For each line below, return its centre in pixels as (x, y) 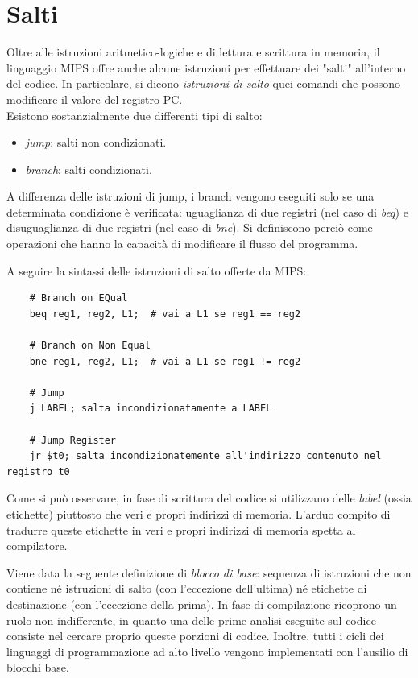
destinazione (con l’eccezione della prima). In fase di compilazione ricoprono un (202, 604)
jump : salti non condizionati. (96, 142)
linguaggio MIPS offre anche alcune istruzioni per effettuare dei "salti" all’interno (206, 67)
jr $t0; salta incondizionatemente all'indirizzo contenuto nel (205, 456)
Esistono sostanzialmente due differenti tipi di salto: (135, 115)
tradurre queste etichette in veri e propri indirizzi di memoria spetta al (181, 529)
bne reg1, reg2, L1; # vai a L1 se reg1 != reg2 (165, 361)
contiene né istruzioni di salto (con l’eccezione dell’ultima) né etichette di (187, 588)
